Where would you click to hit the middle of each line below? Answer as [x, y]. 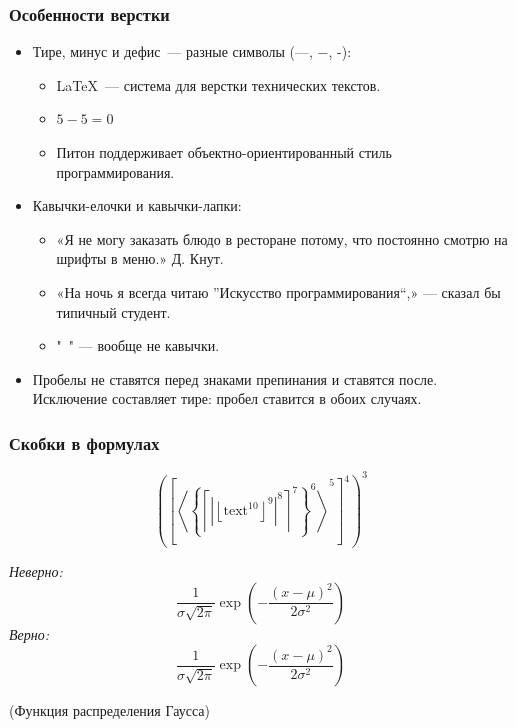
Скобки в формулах [84, 442]
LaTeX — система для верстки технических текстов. [218, 84]
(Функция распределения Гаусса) [109, 710]
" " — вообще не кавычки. [138, 345]
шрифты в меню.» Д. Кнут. [140, 258]
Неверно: [36, 571]
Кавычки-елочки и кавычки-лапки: [137, 205]
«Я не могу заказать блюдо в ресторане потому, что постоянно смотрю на [282, 238]
